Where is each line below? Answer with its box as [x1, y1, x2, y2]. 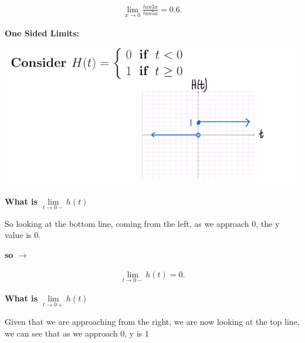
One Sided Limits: [5, 26, 79, 39]
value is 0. [5, 229, 41, 241]
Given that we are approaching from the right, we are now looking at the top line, [5, 315, 300, 328]
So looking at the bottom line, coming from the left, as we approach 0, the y [5, 217, 280, 229]
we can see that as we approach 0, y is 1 [5, 327, 149, 339]
